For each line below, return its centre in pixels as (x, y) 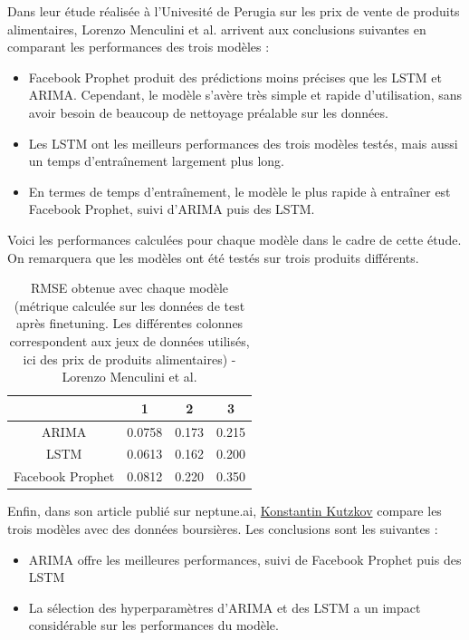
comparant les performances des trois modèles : (139, 47)
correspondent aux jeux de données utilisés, (129, 340)
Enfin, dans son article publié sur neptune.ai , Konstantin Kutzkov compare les (225, 511)
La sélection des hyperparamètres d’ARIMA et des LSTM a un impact (225, 607)
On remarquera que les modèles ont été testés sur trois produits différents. (213, 257)
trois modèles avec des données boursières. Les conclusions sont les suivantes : (223, 528)
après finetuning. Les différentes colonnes (129, 323)
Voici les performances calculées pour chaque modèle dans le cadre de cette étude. (234, 239)
